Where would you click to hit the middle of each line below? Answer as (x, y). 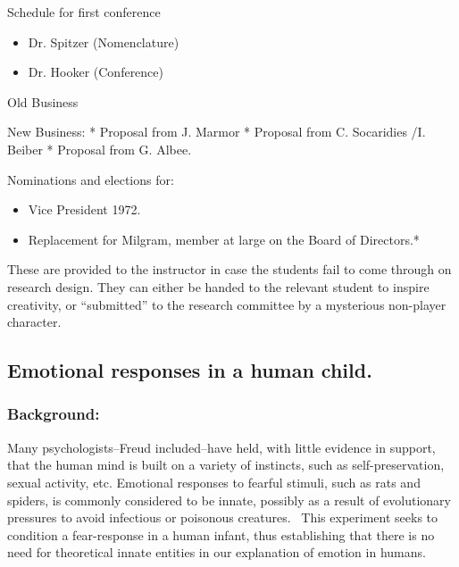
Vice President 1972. (84, 209)
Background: (54, 414)
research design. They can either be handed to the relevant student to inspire (218, 286)
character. (34, 322)
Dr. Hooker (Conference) (96, 72)
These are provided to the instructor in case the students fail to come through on (229, 269)
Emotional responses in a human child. (190, 370)
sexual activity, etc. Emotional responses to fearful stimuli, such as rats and (214, 482)
